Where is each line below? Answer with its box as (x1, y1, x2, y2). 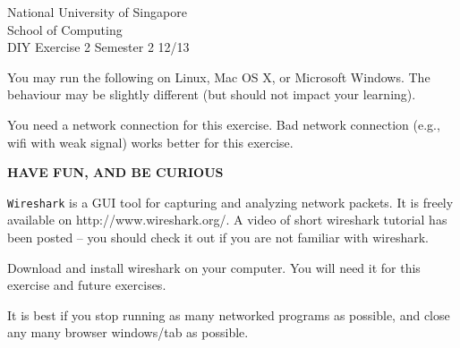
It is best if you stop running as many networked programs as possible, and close (7, 305, 450, 324)
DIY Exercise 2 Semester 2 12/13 (7, 38, 190, 56)
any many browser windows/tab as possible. (7, 323, 249, 342)
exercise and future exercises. (7, 276, 166, 294)
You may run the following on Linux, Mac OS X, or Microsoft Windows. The (7, 67, 430, 86)
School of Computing (7, 20, 123, 38)
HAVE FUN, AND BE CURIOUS (7, 163, 224, 182)
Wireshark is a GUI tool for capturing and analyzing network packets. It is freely (7, 192, 454, 211)
